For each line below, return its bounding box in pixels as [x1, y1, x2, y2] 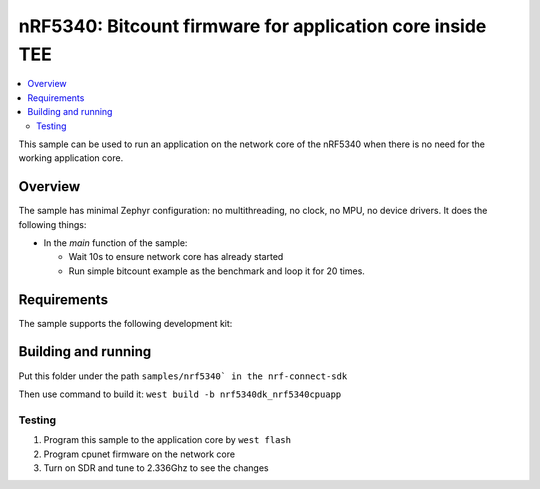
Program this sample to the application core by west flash [43, 434, 292, 446]
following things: [18, 218, 87, 230]
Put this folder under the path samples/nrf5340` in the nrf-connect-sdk [18, 370, 348, 382]
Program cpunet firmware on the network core [43, 448, 235, 460]
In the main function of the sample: [43, 236, 188, 249]
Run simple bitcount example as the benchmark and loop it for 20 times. [68, 265, 365, 277]
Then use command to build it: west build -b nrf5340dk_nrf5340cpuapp [18, 388, 342, 400]
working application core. [18, 152, 124, 164]
